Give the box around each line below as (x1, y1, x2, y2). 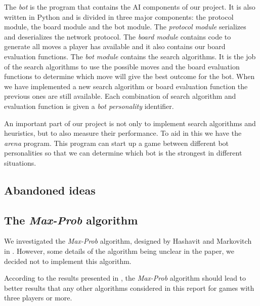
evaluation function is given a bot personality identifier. (4, 100, 174, 111)
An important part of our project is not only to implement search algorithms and (4, 118, 256, 128)
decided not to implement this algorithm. (4, 255, 132, 266)
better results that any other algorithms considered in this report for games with (4, 282, 254, 293)
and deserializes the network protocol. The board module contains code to (4, 31, 231, 42)
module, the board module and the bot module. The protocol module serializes (4, 21, 246, 32)
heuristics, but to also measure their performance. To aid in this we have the (4, 128, 242, 138)
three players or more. (4, 292, 72, 303)
